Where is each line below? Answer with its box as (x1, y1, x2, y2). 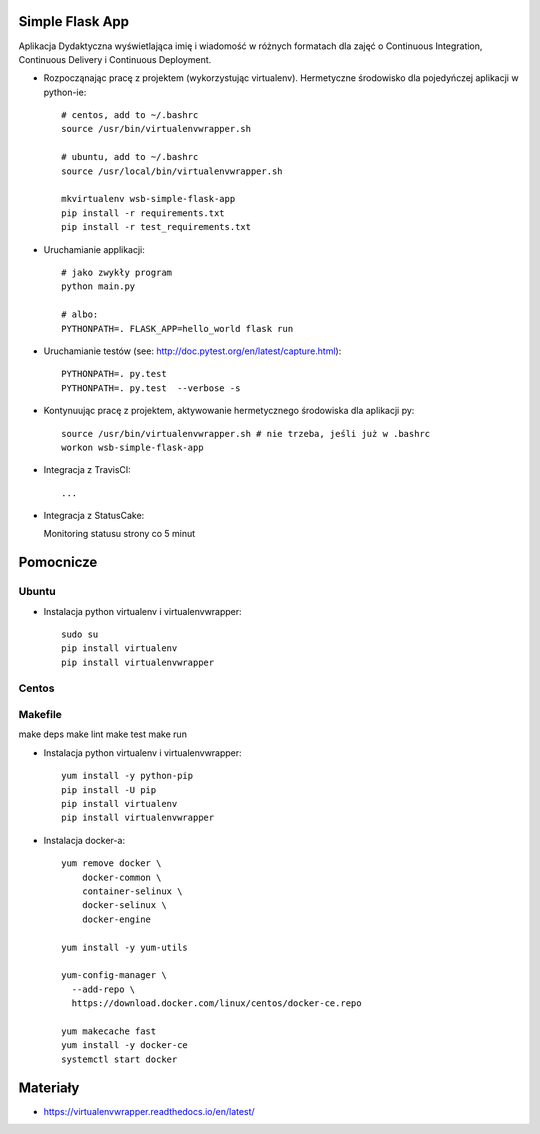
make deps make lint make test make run (18, 728, 187, 740)
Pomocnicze (18, 554, 98, 571)
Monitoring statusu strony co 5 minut (43, 528, 196, 540)
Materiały (18, 1079, 80, 1096)
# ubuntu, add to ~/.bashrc (61, 151, 199, 163)
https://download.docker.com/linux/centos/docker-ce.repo (71, 998, 362, 1009)
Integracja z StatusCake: (43, 510, 145, 522)
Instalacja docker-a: (43, 834, 125, 846)
